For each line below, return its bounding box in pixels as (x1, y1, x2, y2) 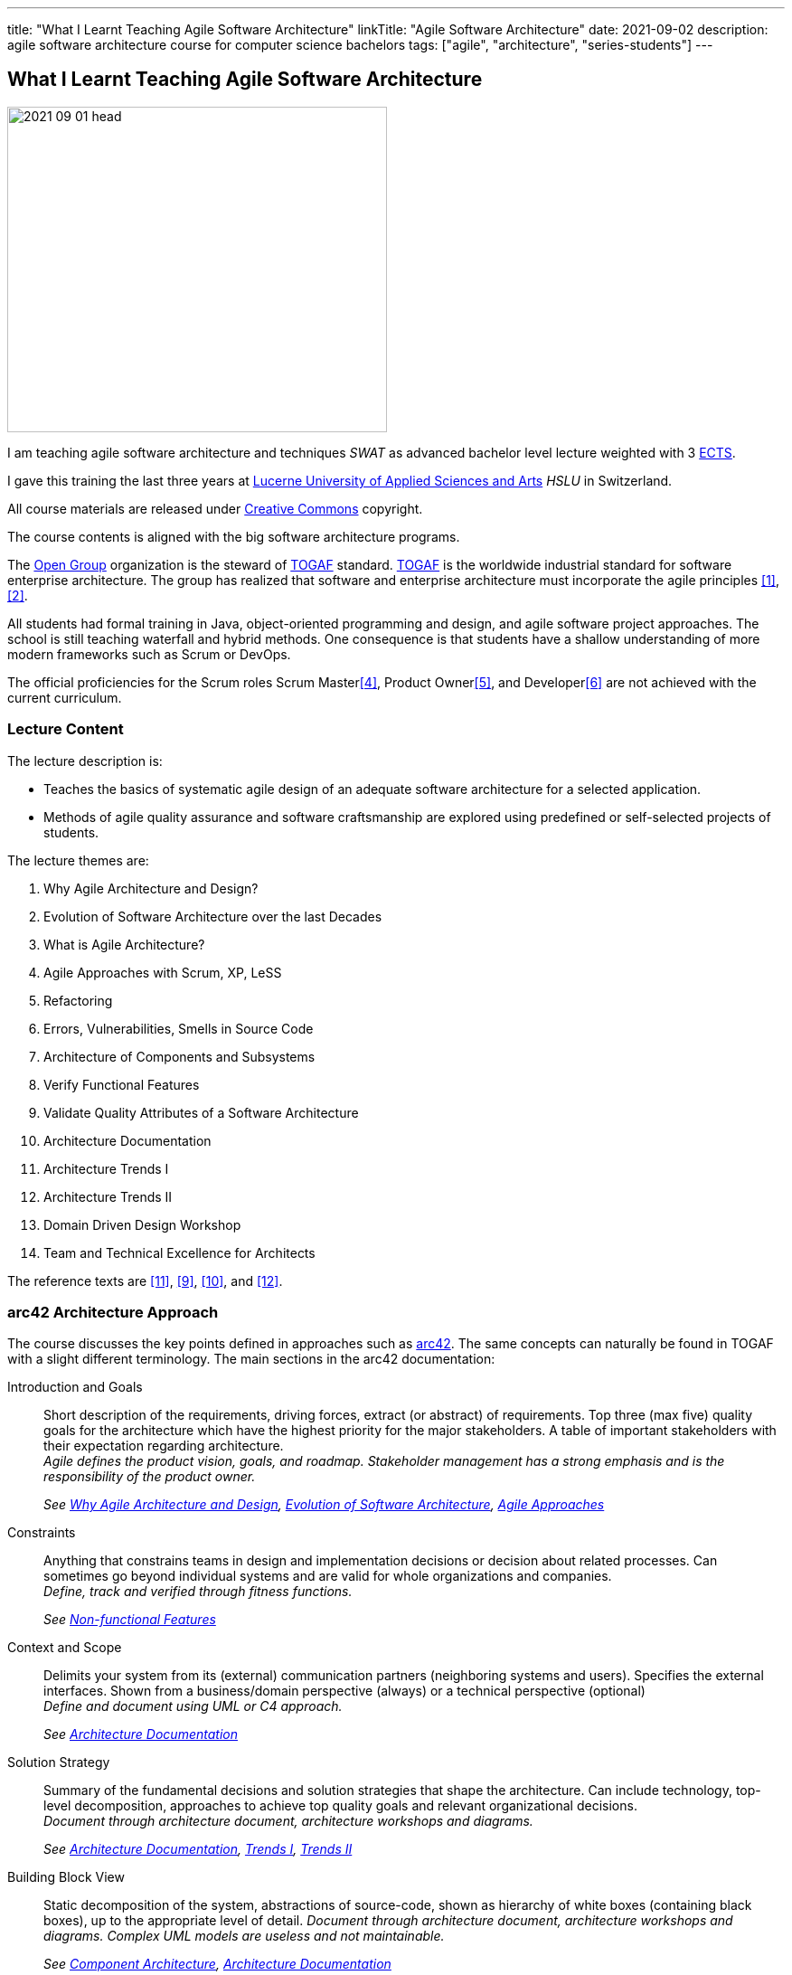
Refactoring (43, 992, 113, 1008)
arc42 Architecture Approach (7, 1302, 219, 1321)
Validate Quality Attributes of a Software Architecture (43, 1104, 359, 1120)
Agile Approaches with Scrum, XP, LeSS (43, 964, 282, 980)
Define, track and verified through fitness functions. (43, 1583, 353, 1600)
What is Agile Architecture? (43, 936, 205, 952)
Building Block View (7, 1869, 125, 1885)
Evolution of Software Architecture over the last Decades (43, 908, 382, 924)
